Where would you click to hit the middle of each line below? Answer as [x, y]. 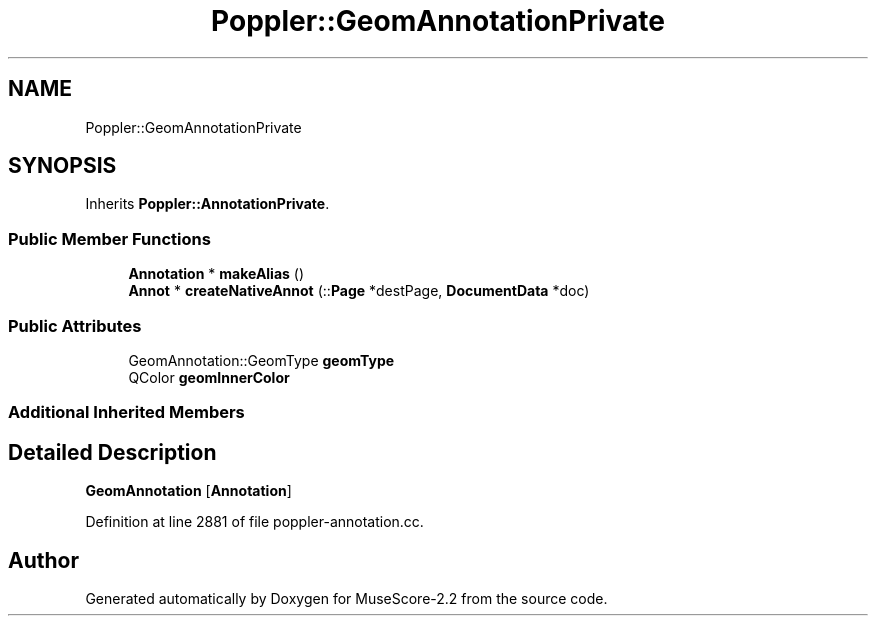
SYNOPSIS [62, 166]
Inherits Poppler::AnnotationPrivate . [207, 204]
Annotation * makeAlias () [216, 274]
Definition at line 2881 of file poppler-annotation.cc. [254, 522]
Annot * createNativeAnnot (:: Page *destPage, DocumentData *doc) [359, 291]
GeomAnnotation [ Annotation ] [188, 491]
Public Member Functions [109, 238]
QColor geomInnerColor [209, 377]
